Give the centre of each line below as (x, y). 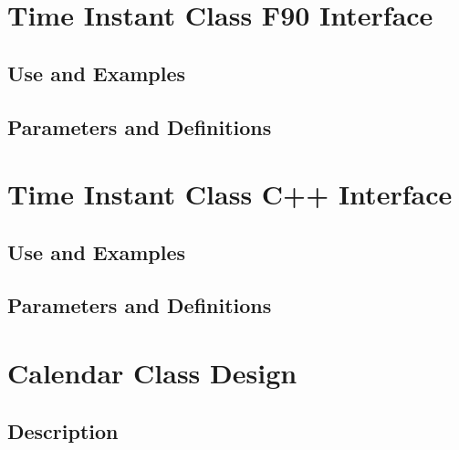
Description (63, 430)
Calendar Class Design (152, 373)
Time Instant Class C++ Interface (230, 194)
